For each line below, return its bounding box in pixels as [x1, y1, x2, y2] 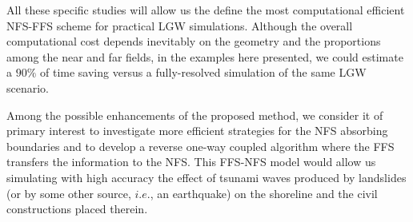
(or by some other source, [6, 184, 131, 201]
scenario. [6, 79, 50, 96]
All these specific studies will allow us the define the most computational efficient [6, 2, 405, 18]
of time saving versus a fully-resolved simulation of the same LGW [40, 64, 367, 81]
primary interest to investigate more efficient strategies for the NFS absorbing [6, 122, 388, 139]
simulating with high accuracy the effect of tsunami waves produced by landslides [6, 168, 407, 185]
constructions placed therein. [6, 200, 148, 217]
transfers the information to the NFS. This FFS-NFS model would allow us [6, 153, 376, 170]
